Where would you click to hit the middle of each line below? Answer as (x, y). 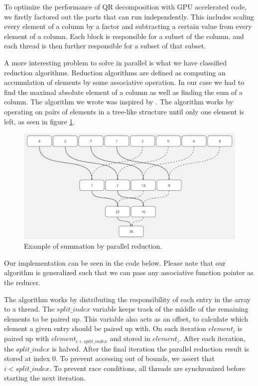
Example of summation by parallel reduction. (93, 246)
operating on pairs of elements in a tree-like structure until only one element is (124, 111)
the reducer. (22, 282)
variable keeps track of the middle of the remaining (170, 309)
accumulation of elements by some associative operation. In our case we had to (124, 82)
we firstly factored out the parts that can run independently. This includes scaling (129, 16)
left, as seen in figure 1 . (40, 121)
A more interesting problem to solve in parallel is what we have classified (115, 62)
